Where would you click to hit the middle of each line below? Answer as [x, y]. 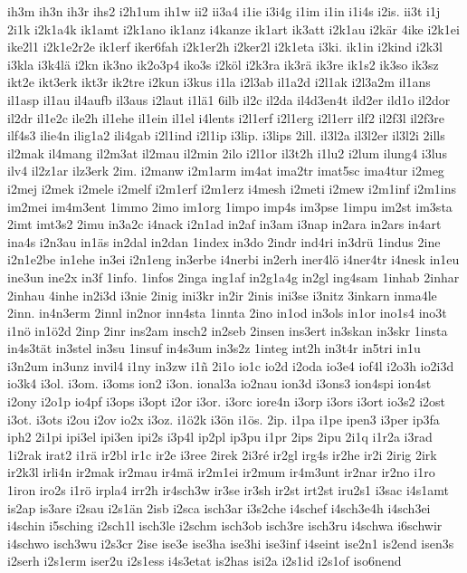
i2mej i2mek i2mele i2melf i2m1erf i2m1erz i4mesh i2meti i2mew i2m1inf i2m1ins [232, 188]
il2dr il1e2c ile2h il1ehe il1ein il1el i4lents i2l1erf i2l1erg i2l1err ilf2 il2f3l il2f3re [226, 117]
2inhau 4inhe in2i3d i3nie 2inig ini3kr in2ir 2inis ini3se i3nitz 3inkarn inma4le [222, 295]
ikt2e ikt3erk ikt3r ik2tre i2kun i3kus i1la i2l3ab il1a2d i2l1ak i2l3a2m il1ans [219, 82]
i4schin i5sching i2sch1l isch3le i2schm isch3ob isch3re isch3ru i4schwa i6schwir [225, 525]
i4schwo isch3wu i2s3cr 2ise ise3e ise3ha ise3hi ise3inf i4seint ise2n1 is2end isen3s [231, 543]
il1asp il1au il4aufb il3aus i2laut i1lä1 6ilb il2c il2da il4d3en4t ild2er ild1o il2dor [229, 99]
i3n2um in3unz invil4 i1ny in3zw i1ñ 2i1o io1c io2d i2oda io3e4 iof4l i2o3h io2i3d [231, 365]
